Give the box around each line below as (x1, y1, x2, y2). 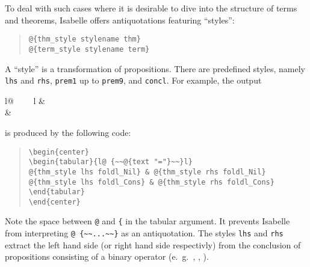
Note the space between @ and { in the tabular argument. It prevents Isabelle (5, 215, 290, 227)
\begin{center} (28, 147, 90, 156)
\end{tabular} (28, 188, 85, 197)
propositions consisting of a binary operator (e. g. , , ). (5, 250, 209, 263)
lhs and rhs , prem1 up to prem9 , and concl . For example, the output (5, 74, 262, 87)
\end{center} (28, 197, 81, 206)
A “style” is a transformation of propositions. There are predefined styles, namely (5, 62, 305, 75)
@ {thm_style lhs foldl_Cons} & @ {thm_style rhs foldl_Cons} (28, 177, 274, 186)
